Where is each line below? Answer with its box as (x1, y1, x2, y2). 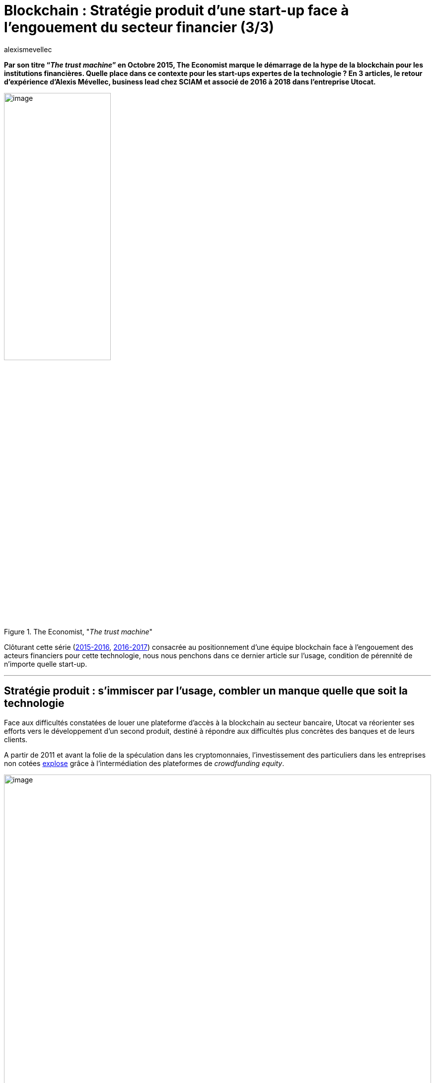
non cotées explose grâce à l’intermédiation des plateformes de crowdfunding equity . (4, 759, 285, 768)
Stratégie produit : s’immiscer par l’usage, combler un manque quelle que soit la (4, 685, 408, 697)
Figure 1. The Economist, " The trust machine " (4, 627, 153, 636)
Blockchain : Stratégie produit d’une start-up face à (4, 2, 349, 19)
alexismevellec (4, 45, 52, 54)
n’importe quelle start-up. (4, 659, 87, 668)
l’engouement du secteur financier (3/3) (4, 19, 274, 36)
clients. (4, 735, 28, 744)
